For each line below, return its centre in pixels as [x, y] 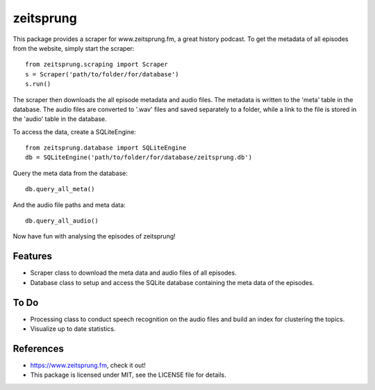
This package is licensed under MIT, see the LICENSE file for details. [128, 375]
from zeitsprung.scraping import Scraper [97, 65]
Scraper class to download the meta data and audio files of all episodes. [133, 273]
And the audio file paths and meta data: [69, 204]
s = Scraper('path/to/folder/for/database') [102, 74]
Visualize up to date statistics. [73, 329]
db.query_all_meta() [60, 189]
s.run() [38, 84]
